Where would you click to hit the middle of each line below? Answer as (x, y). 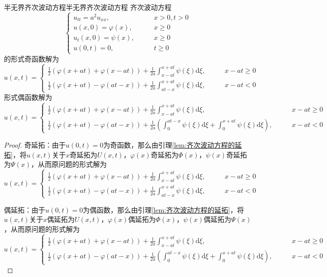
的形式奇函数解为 (31, 58)
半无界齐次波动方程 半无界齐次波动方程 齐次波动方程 (88, 7)
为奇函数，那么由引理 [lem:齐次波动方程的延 (173, 144)
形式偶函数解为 (28, 97)
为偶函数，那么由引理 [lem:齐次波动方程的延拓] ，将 (163, 209)
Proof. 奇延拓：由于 (35, 144)
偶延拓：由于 (25, 209)
